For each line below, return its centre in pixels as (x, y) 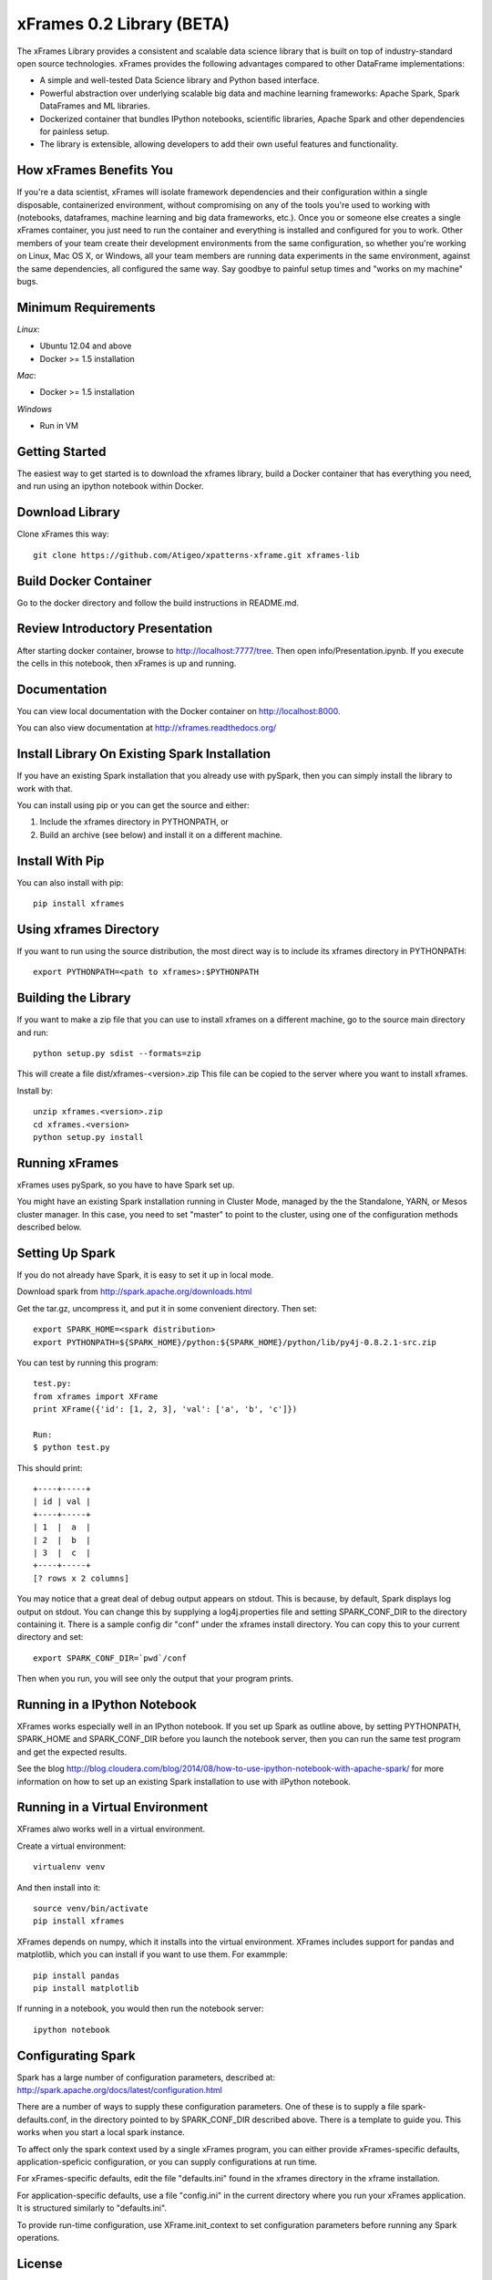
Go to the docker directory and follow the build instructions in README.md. (158, 603)
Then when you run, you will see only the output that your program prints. (155, 1679)
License (40, 2263)
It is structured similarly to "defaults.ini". (92, 2208)
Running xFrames (68, 1163)
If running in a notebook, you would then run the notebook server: (140, 2009)
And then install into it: (59, 1887)
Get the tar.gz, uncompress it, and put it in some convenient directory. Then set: (167, 1308)
